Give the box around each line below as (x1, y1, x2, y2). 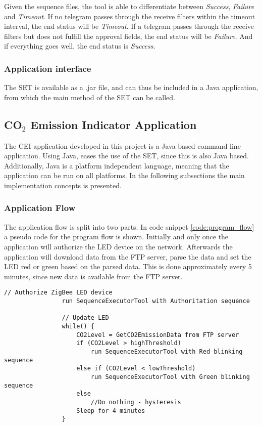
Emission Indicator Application (30, 116, 197, 132)
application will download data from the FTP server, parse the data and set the (4, 251, 251, 262)
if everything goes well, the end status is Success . (4, 40, 155, 51)
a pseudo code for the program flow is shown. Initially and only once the (4, 231, 229, 242)
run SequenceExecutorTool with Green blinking (90, 373, 250, 380)
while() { (62, 322, 94, 330)
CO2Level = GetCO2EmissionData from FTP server (76, 331, 239, 338)
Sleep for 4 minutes (76, 407, 145, 414)
